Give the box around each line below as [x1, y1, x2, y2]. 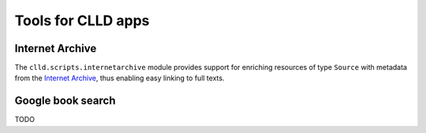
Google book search [14, 94, 116, 108]
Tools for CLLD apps [14, 12, 150, 29]
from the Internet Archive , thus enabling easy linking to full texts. [14, 73, 225, 83]
